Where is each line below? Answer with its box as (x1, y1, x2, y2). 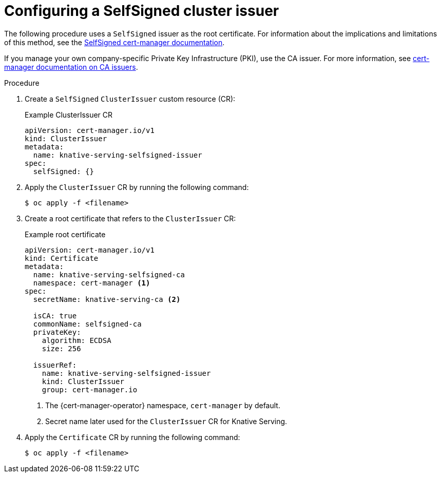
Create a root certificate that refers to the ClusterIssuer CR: (25, 214, 236, 223)
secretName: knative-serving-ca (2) (33, 295, 181, 303)
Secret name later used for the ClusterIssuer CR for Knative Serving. (45, 416, 287, 426)
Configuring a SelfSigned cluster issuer (4, 2, 279, 20)
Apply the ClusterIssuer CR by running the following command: (25, 182, 249, 192)
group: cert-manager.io (42, 385, 138, 394)
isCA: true (33, 311, 77, 320)
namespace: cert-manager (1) (33, 278, 150, 287)
